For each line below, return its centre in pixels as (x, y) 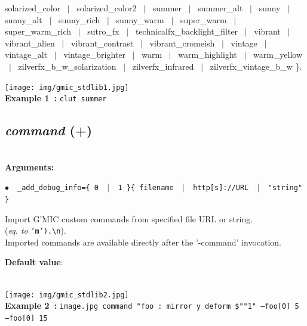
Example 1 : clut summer (56, 98)
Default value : (34, 262)
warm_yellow (278, 55)
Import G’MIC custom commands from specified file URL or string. (129, 218)
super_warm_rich (38, 31)
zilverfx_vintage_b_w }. (256, 66)
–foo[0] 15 (26, 318)
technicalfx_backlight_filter (187, 31)
